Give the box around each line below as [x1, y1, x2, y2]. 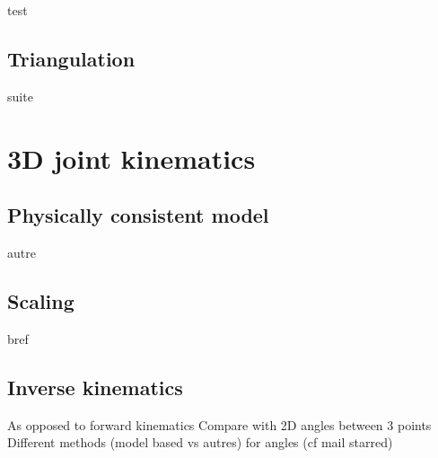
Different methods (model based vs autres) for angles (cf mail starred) [7, 433, 393, 452]
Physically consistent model [7, 201, 269, 229]
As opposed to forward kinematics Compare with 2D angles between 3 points [7, 415, 432, 434]
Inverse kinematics [7, 373, 183, 401]
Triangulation [7, 44, 136, 72]
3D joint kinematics [7, 139, 256, 176]
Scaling [7, 286, 74, 314]
